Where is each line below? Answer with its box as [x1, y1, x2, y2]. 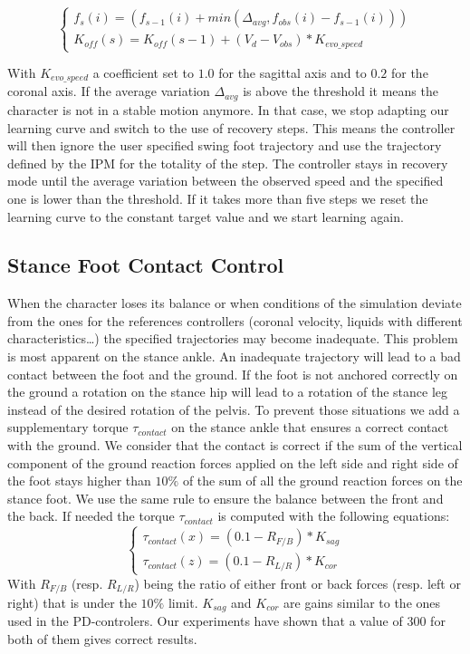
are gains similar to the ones [283, 593, 441, 612]
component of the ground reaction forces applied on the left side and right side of [7, 453, 458, 472]
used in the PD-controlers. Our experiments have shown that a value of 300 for [7, 611, 446, 630]
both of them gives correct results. [7, 630, 197, 649]
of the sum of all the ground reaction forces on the [182, 471, 463, 490]
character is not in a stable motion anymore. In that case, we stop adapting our [7, 100, 449, 119]
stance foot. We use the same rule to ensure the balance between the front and [7, 488, 444, 507]
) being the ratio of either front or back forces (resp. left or [134, 573, 461, 592]
